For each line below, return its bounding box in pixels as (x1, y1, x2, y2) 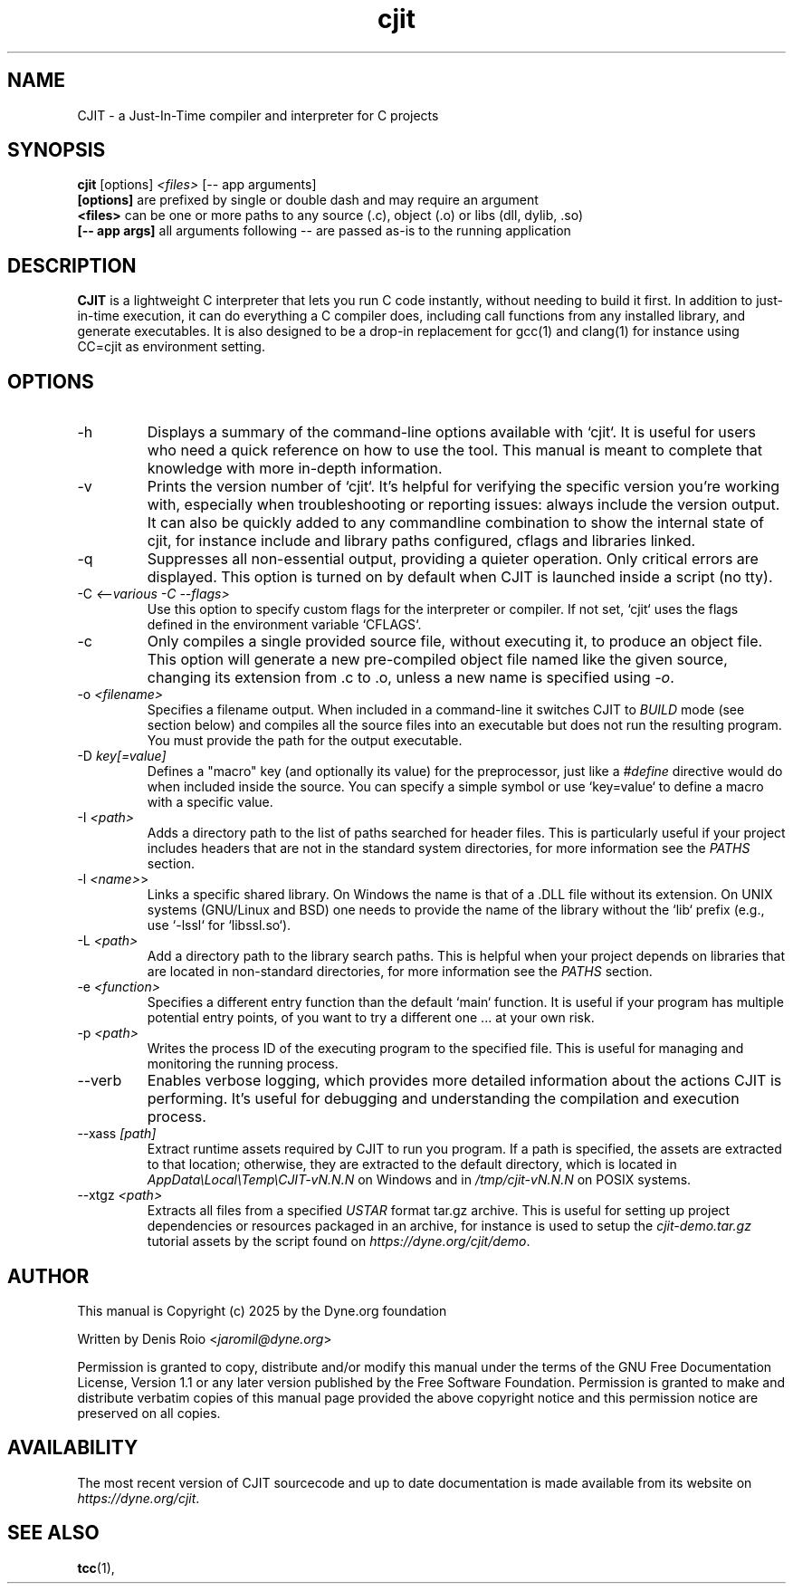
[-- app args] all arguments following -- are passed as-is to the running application (77, 223, 571, 239)
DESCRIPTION (7, 254, 137, 277)
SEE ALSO (7, 1521, 100, 1545)
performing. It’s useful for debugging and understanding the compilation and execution (147, 1089, 740, 1108)
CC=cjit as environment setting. (77, 339, 265, 355)
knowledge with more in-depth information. (147, 459, 443, 478)
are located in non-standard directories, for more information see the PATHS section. (147, 963, 653, 980)
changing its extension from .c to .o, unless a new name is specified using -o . (147, 668, 674, 687)
